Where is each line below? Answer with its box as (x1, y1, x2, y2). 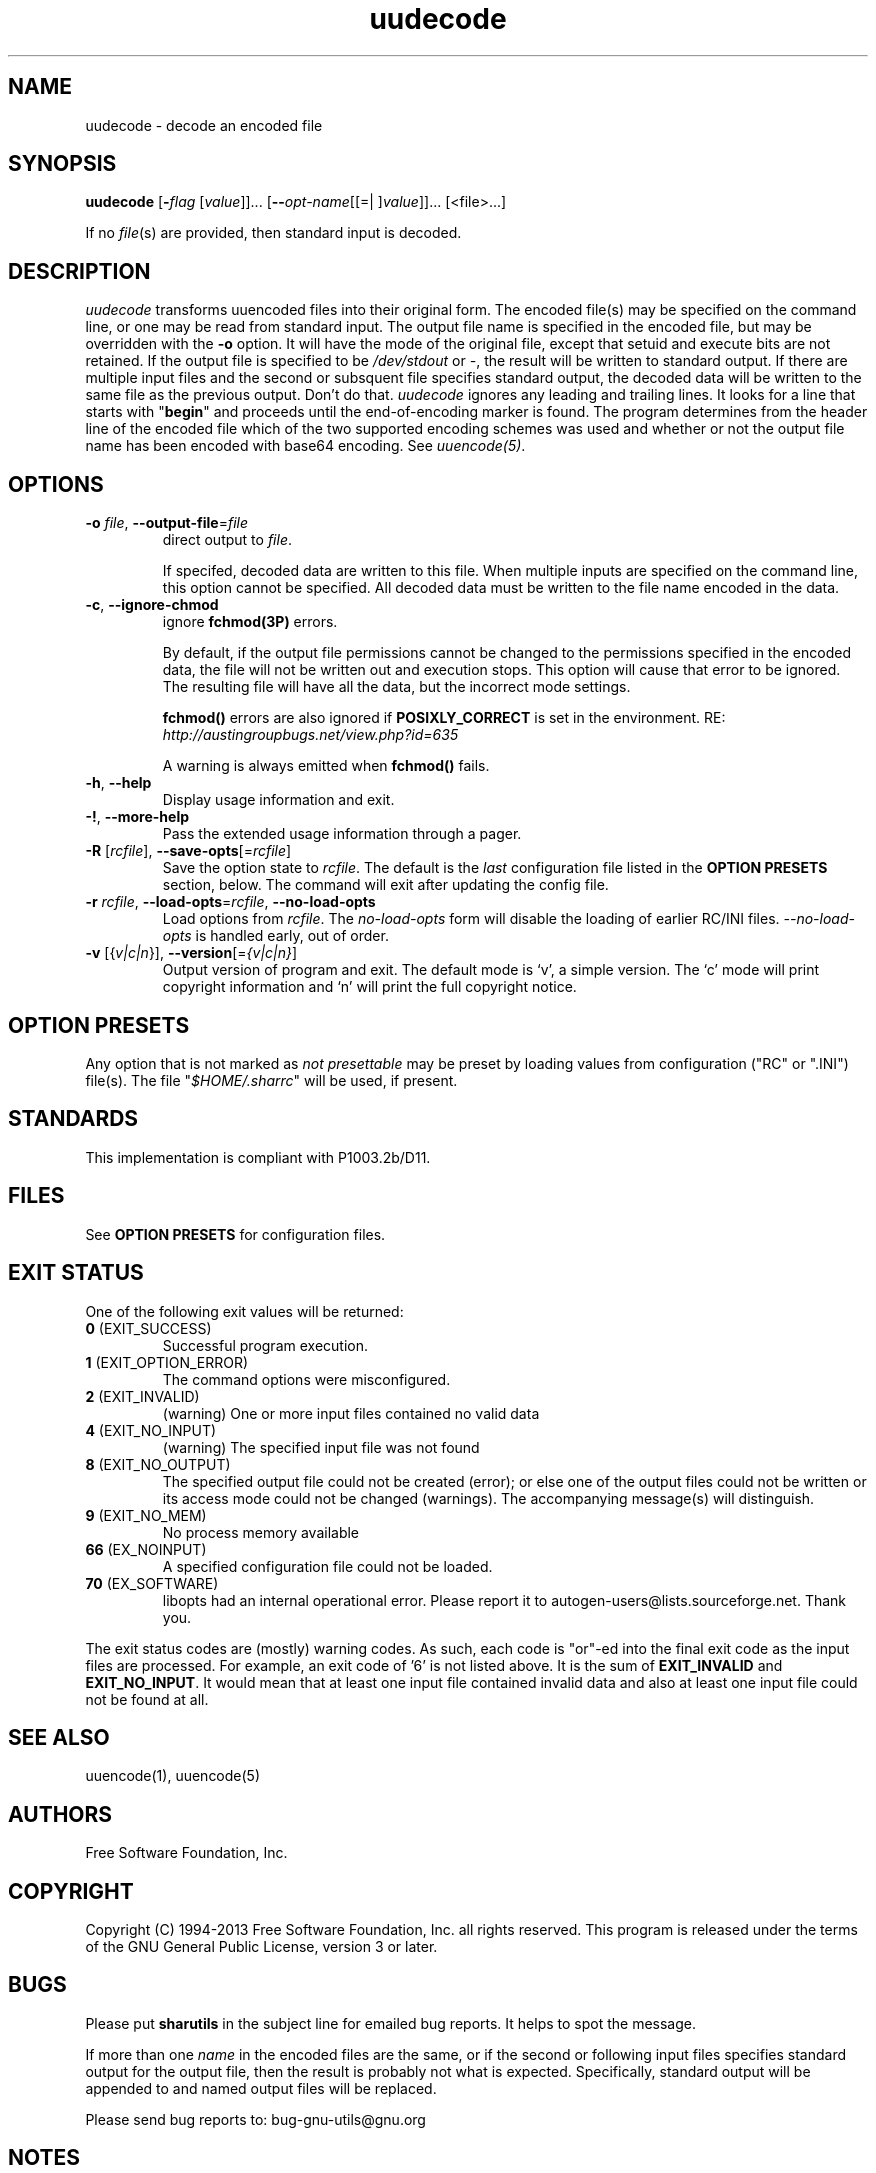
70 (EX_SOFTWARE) (85, 1574, 219, 1592)
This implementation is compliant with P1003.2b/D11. (85, 1148, 431, 1166)
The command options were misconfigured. (162, 1370, 451, 1388)
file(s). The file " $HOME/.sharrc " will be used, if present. (85, 1071, 458, 1089)
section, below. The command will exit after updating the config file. (162, 876, 609, 894)
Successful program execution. (162, 1336, 368, 1354)
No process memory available (162, 1523, 360, 1541)
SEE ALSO (8, 1724, 110, 1750)
